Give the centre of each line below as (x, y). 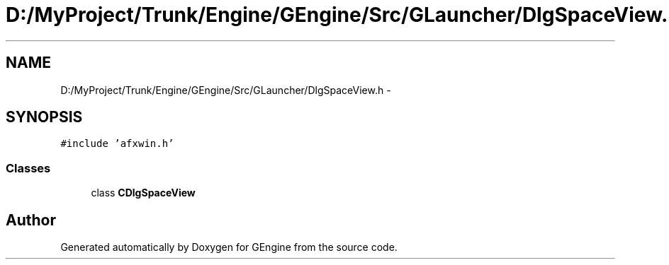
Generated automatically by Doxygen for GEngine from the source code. (229, 247)
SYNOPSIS (44, 117)
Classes (28, 168)
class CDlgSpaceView (143, 193)
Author (31, 220)
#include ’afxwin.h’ (117, 144)
